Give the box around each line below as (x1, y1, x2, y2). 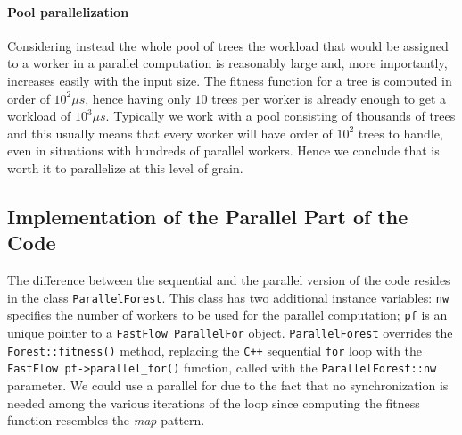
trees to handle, (358, 123, 443, 142)
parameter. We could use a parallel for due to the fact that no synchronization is (7, 376, 449, 395)
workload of (7, 106, 71, 125)
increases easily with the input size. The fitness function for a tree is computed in (7, 71, 452, 89)
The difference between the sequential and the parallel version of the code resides (7, 271, 450, 289)
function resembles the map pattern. (7, 411, 205, 430)
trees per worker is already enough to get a (211, 88, 447, 107)
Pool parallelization (7, 2, 129, 21)
